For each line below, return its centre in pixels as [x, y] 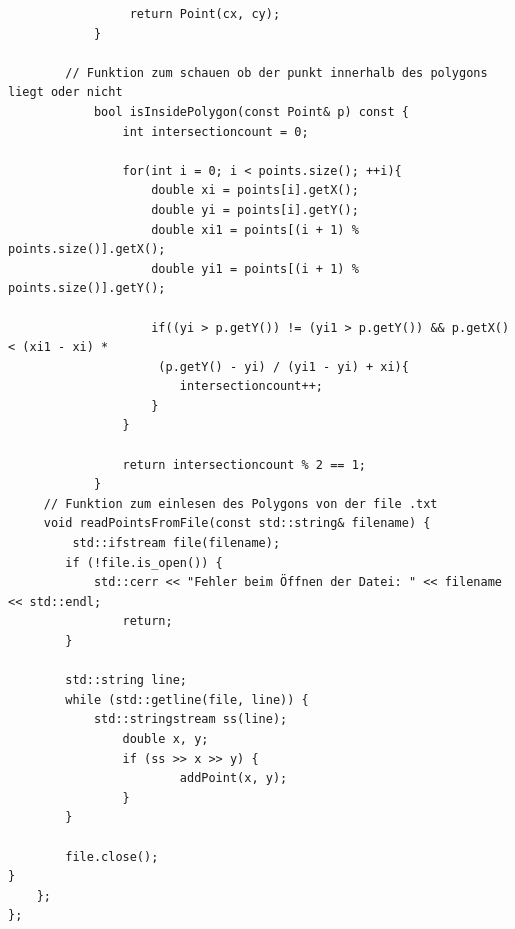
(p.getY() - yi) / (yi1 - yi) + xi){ [283, 366]
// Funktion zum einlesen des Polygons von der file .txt [240, 503]
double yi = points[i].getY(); [255, 209]
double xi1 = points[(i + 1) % [255, 229]
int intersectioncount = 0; [215, 131]
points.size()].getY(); [87, 288]
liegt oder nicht [65, 92]
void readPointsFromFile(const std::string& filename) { [237, 523]
